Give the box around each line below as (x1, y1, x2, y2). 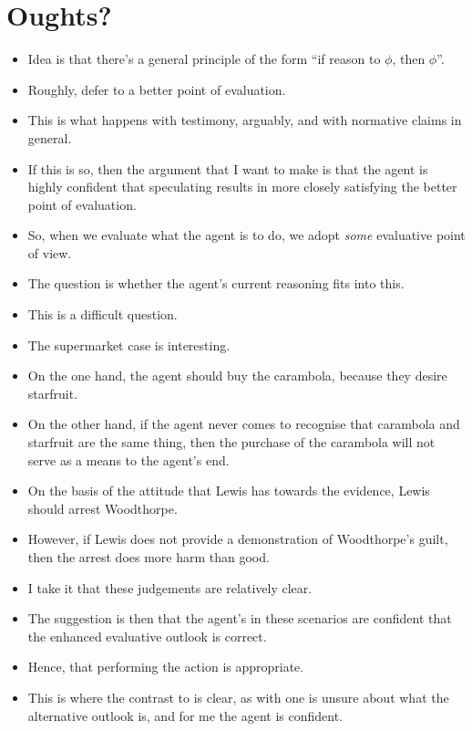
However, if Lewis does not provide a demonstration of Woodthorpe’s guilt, (27, 529, 448, 548)
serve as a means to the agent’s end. (27, 450, 230, 469)
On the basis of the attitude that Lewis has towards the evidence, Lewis (27, 481, 430, 500)
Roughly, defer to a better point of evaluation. (27, 79, 286, 99)
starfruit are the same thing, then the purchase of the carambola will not (27, 433, 436, 452)
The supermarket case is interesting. (27, 335, 231, 354)
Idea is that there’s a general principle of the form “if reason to (27, 49, 381, 68)
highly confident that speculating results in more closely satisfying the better (27, 177, 457, 196)
